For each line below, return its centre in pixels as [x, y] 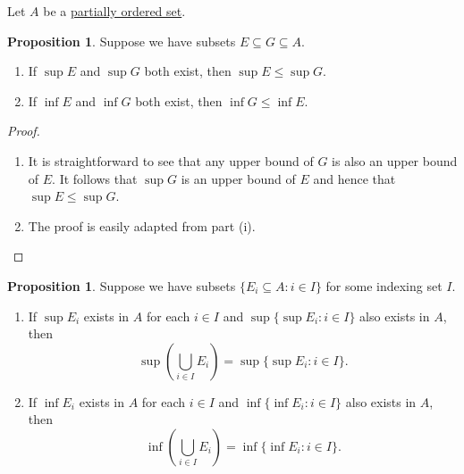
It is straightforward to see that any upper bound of [171, 160]
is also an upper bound [395, 160]
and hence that [354, 178]
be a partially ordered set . [114, 11]
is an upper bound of [238, 178]
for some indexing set [384, 285]
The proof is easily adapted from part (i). [142, 225]
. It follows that [95, 178]
